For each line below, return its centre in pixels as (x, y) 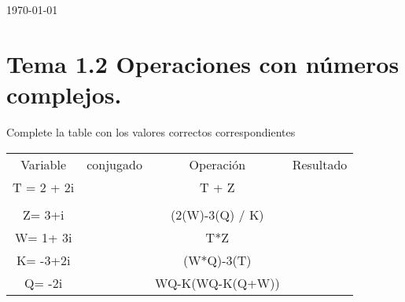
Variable (44, 164)
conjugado (114, 164)
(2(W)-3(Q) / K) (217, 214)
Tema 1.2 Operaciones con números (203, 63)
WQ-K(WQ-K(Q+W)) (217, 282)
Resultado (320, 164)
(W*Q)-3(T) (217, 260)
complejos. (64, 94)
